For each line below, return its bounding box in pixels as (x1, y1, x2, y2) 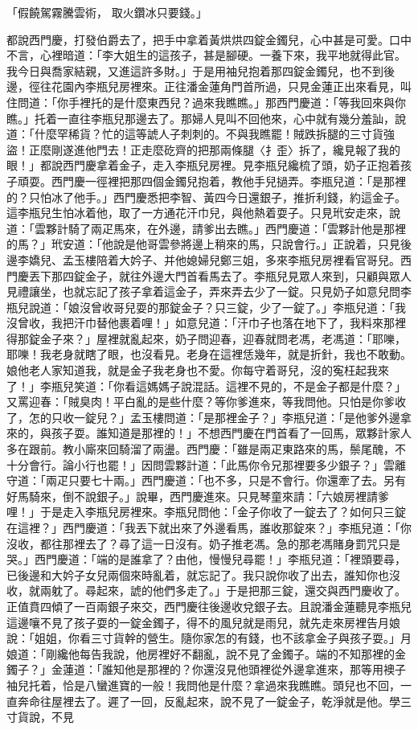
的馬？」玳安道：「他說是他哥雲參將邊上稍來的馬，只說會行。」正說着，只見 (6, 236, 400, 252)
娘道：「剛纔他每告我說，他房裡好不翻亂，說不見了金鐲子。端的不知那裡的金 (6, 645, 406, 662)
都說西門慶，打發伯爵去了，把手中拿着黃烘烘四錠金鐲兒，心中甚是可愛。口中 (6, 31, 412, 47)
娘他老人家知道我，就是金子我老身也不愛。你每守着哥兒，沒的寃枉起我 (6, 362, 378, 379)
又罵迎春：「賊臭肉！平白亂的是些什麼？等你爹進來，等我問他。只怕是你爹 (6, 393, 395, 410)
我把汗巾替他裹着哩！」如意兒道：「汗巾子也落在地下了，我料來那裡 (51, 314, 406, 331)
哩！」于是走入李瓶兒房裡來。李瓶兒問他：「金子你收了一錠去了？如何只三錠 (6, 503, 406, 520)
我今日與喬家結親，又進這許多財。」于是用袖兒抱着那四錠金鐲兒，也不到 (6, 62, 383, 79)
